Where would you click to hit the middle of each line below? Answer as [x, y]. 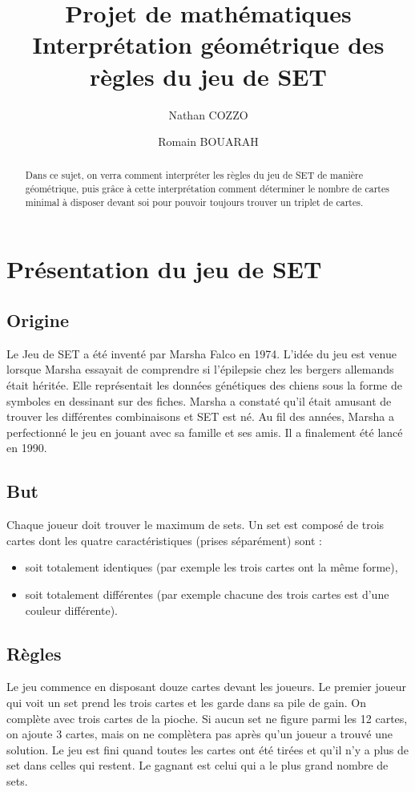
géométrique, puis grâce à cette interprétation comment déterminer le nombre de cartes [207, 189]
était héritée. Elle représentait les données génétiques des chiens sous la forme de [205, 385]
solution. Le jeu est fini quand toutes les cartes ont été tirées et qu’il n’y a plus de [208, 749]
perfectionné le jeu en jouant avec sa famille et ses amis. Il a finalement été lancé [205, 432]
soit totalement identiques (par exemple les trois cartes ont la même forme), [212, 567]
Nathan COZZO [208, 114]
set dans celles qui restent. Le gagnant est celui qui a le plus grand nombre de [197, 765]
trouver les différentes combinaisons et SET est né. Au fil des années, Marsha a [200, 416]
